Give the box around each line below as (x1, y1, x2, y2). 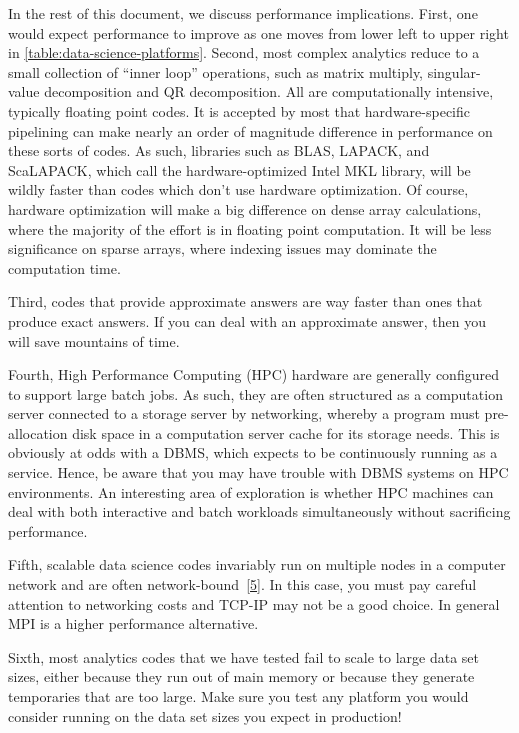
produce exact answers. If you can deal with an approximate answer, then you (8, 310, 486, 331)
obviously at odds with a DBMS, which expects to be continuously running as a (8, 442, 498, 463)
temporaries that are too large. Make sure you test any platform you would (8, 686, 469, 706)
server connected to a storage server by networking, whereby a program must (8, 403, 480, 424)
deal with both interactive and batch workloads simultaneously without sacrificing (8, 501, 511, 522)
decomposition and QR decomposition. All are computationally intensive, (44, 81, 494, 102)
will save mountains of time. (8, 330, 180, 351)
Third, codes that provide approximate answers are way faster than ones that (8, 291, 483, 312)
